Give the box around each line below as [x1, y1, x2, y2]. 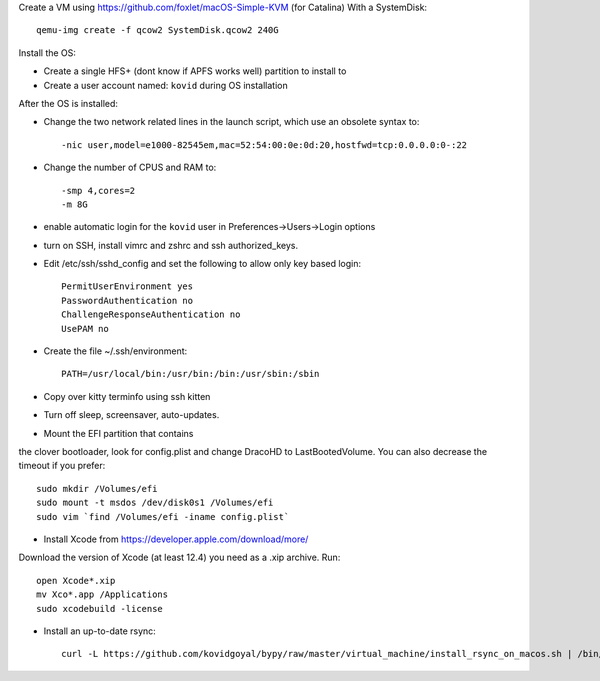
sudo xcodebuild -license [36, 603, 164, 614]
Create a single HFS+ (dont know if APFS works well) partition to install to [43, 65, 347, 77]
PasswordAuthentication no [61, 295, 194, 306]
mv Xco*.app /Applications [36, 589, 169, 600]
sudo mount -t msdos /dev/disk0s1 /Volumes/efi [36, 497, 274, 509]
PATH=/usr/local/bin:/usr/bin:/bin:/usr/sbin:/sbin [61, 368, 320, 380]
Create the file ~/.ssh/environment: [43, 345, 188, 357]
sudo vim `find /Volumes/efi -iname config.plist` [36, 511, 290, 522]
